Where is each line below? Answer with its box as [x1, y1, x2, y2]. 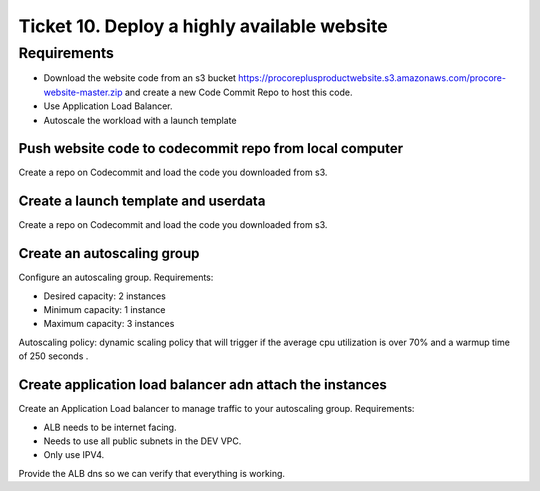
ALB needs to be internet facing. [43, 421, 177, 433]
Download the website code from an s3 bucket [43, 72, 237, 84]
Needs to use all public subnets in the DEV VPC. [43, 435, 242, 447]
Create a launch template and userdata [18, 193, 266, 210]
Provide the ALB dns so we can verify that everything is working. [18, 467, 285, 479]
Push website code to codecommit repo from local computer [18, 140, 404, 157]
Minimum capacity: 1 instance [43, 304, 166, 316]
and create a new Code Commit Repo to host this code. [124, 86, 354, 98]
